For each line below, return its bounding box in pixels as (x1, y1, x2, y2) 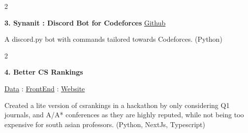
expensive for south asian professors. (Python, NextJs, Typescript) (4, 119, 205, 129)
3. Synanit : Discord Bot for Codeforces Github (4, 17, 166, 27)
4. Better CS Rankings (4, 67, 83, 77)
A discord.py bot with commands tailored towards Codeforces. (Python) (4, 34, 222, 44)
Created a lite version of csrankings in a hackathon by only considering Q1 (4, 100, 230, 110)
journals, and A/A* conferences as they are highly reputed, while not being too (4, 109, 244, 120)
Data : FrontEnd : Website (4, 83, 85, 93)
